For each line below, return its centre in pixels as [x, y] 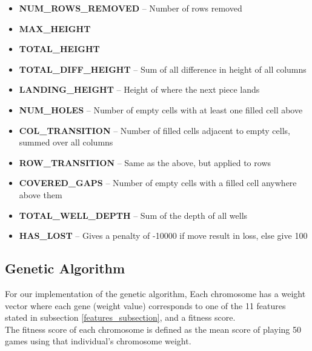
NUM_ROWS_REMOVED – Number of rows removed [131, 8]
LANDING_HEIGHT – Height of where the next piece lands [139, 89]
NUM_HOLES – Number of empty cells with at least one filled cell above [161, 109]
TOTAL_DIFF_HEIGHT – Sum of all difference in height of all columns [163, 69]
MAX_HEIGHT [55, 28]
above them [41, 194]
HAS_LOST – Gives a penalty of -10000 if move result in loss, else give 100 [163, 236]
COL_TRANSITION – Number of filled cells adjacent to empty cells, [154, 130]
